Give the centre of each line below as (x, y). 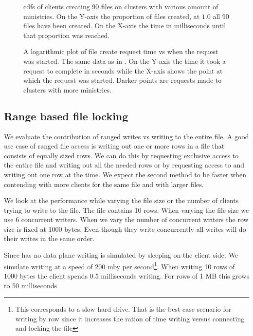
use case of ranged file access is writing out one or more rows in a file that (114, 146)
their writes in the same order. (49, 238)
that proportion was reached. (67, 35)
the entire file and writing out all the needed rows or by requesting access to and (124, 165)
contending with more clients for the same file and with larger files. (104, 184)
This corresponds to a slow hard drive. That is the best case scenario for (123, 309)
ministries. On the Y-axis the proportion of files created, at (112, 16)
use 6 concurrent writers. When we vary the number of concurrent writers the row (126, 219)
